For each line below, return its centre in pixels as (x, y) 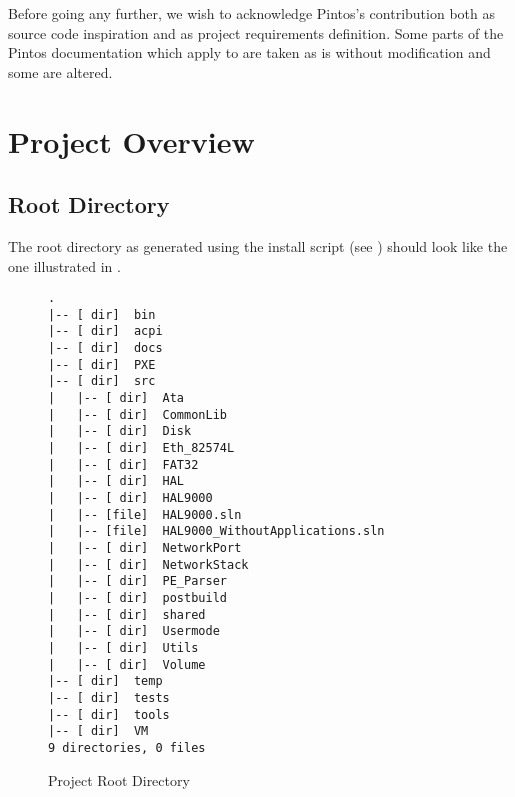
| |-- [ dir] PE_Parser (137, 581)
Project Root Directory (119, 779)
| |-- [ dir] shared (127, 614)
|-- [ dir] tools (109, 714)
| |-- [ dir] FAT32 (123, 464)
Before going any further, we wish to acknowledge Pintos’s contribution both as (251, 13)
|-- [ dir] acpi (105, 331)
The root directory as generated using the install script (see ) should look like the (258, 245)
